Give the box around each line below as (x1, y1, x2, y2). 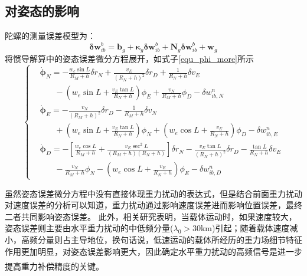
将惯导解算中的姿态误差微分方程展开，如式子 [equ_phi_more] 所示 (5, 52, 254, 64)
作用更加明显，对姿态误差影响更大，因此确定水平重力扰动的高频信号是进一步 (5, 245, 302, 257)
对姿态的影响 (5, 2, 79, 20)
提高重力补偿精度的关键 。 (5, 259, 104, 272)
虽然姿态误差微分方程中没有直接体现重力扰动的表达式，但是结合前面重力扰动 (5, 187, 302, 199)
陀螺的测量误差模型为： (5, 29, 96, 42)
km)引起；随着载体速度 (200, 222, 290, 234)
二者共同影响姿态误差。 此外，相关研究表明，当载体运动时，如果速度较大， (5, 210, 297, 222)
